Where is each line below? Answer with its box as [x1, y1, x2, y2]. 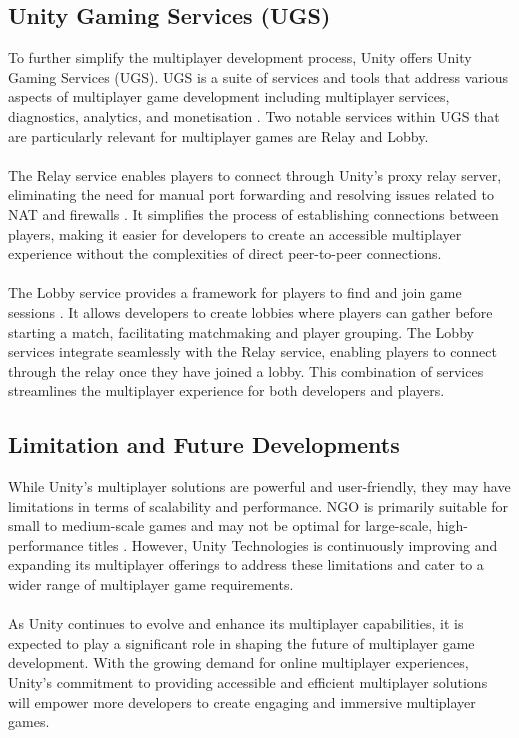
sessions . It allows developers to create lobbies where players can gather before [8, 301, 493, 322]
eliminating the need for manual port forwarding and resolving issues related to [8, 184, 494, 205]
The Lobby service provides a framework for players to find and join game [8, 282, 462, 303]
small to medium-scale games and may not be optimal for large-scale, [8, 515, 433, 536]
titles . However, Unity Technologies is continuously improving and [88, 534, 498, 555]
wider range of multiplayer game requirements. [8, 574, 294, 595]
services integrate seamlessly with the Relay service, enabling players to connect [8, 341, 497, 362]
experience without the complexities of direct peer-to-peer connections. [8, 243, 442, 264]
